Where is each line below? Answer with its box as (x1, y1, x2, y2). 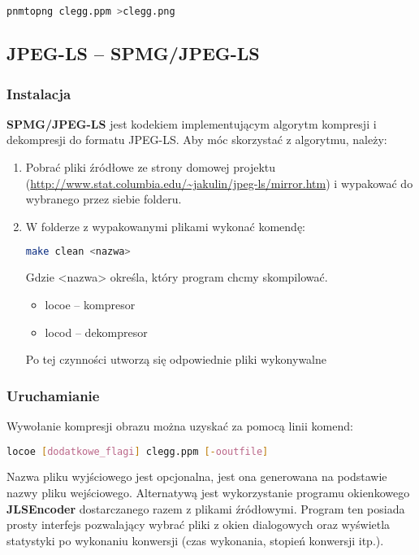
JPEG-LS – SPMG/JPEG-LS (6, 41, 260, 66)
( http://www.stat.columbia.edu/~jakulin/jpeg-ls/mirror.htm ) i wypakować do (25, 174, 413, 191)
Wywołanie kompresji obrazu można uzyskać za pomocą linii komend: (6, 417, 353, 434)
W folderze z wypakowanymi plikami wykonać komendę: (25, 217, 305, 234)
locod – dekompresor (45, 323, 148, 340)
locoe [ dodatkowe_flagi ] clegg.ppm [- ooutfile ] (6, 445, 269, 457)
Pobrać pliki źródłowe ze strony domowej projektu (25, 159, 276, 176)
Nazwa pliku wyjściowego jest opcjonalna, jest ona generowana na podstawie (6, 468, 387, 485)
